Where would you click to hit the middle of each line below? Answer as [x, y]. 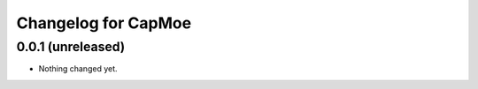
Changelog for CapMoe [104, 23]
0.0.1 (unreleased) [71, 47]
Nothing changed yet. [78, 69]
